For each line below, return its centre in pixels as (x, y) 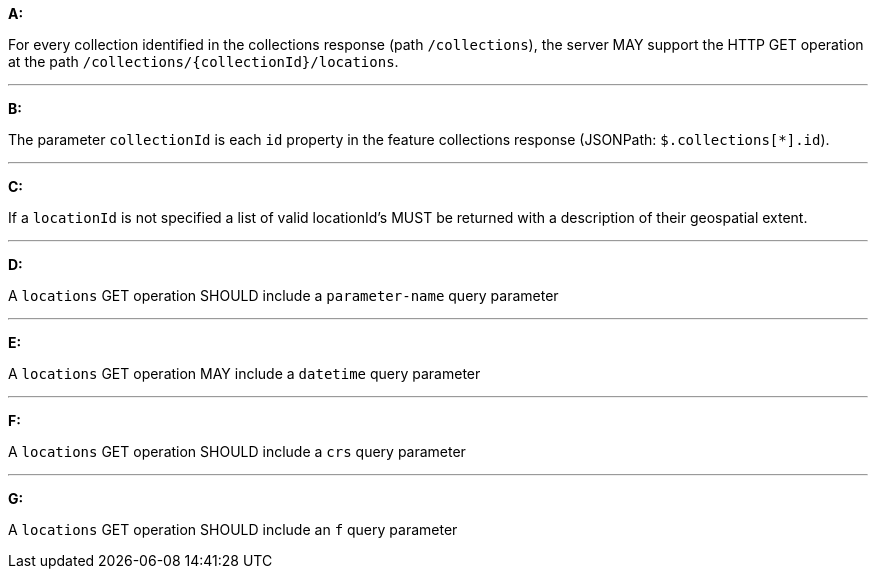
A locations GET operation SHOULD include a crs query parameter (237, 451)
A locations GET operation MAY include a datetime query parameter (244, 373)
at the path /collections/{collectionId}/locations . (203, 61)
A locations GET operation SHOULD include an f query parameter (233, 529)
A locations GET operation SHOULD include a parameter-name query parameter (283, 295)
